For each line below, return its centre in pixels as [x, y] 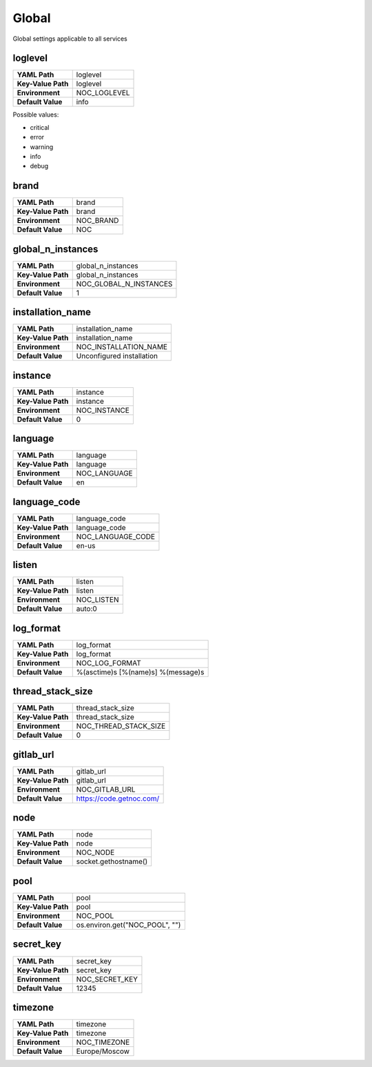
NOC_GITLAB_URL [106, 789]
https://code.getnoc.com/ [118, 799]
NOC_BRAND [97, 221]
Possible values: [36, 115]
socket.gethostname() [112, 861]
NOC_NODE [95, 852]
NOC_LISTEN [98, 600]
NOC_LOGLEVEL [103, 93]
